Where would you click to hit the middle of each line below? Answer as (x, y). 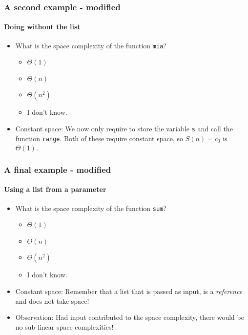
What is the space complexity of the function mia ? (91, 45)
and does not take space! (52, 301)
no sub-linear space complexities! (64, 326)
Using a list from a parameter (55, 189)
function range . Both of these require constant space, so (99, 138)
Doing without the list (42, 27)
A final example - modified (58, 169)
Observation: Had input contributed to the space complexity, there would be (130, 317)
